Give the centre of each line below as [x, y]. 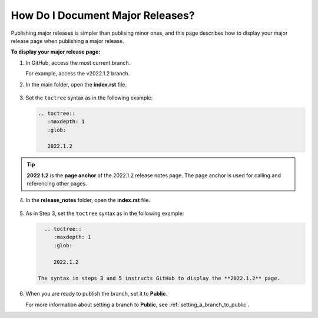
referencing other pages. [57, 184]
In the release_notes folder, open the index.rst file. [88, 200]
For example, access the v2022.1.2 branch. [78, 74]
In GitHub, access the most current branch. [78, 62]
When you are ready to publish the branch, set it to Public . [97, 294]
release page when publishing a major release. [67, 41]
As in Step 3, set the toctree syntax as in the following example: [105, 213]
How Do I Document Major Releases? [103, 15]
